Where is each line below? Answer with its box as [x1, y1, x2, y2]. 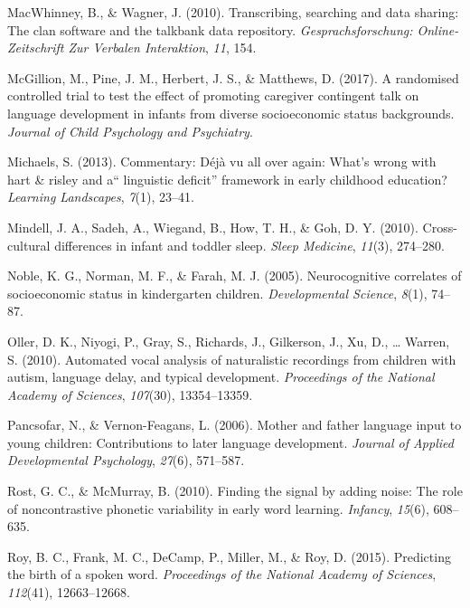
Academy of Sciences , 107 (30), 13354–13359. [7, 385, 253, 404]
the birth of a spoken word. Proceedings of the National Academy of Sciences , [7, 565, 437, 584]
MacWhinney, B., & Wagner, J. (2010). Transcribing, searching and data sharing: [7, 3, 459, 21]
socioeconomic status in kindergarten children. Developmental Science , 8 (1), [7, 283, 428, 302]
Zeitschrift [7, 38, 64, 57]
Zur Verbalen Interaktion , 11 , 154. [68, 38, 257, 57]
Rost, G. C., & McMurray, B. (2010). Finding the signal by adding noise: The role [7, 481, 463, 500]
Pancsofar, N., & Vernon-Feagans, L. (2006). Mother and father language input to [7, 415, 462, 434]
